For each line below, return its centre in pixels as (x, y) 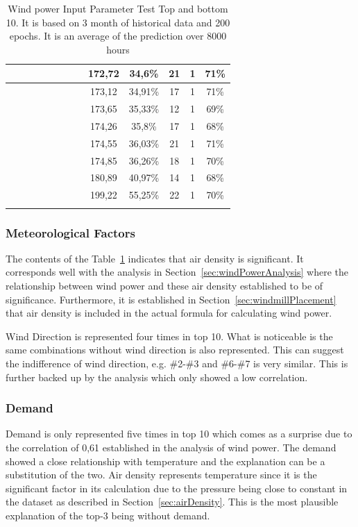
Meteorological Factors (70, 232)
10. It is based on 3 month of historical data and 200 (118, 22)
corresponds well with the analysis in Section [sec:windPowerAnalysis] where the (177, 272)
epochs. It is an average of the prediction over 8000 (118, 36)
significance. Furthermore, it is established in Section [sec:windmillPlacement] (171, 299)
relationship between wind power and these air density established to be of (164, 286)
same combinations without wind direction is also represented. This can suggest (175, 350)
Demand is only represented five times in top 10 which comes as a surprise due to (179, 434)
